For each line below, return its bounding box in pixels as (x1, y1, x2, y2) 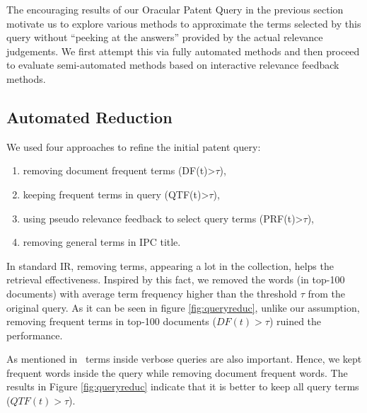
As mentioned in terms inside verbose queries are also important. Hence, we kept (6, 351, 362, 366)
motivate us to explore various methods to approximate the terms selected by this (6, 16, 361, 30)
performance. (6, 327, 63, 342)
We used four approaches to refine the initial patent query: (6, 139, 261, 154)
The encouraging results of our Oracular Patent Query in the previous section (6, 2, 344, 16)
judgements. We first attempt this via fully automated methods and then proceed (6, 43, 360, 58)
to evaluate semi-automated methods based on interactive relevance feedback (6, 57, 339, 72)
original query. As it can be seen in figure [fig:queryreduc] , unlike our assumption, (6, 300, 360, 315)
